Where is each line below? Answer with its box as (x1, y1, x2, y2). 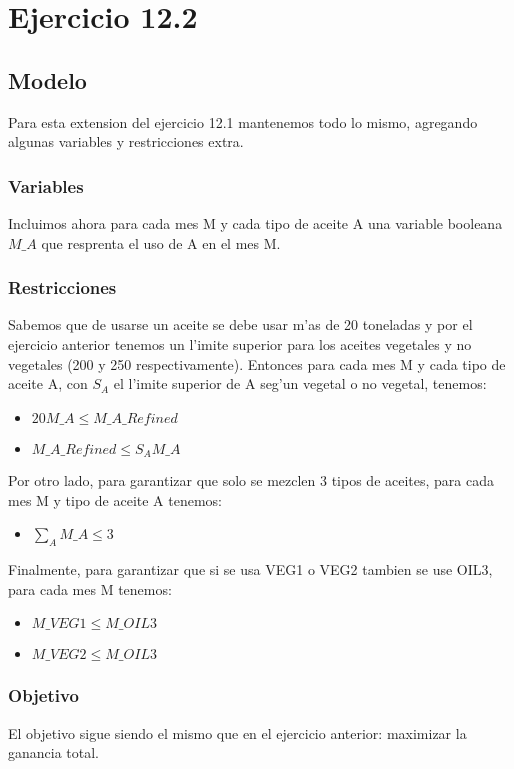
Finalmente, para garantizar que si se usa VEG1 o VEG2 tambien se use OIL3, (8, 559, 493, 580)
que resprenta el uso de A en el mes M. (41, 232, 281, 253)
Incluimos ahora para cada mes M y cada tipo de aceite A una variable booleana (8, 212, 503, 233)
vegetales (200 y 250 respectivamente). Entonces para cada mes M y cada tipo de (8, 353, 506, 374)
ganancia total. (8, 742, 100, 763)
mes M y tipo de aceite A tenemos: (8, 489, 222, 510)
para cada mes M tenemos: (8, 578, 172, 599)
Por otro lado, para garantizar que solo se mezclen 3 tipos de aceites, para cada (8, 470, 495, 491)
